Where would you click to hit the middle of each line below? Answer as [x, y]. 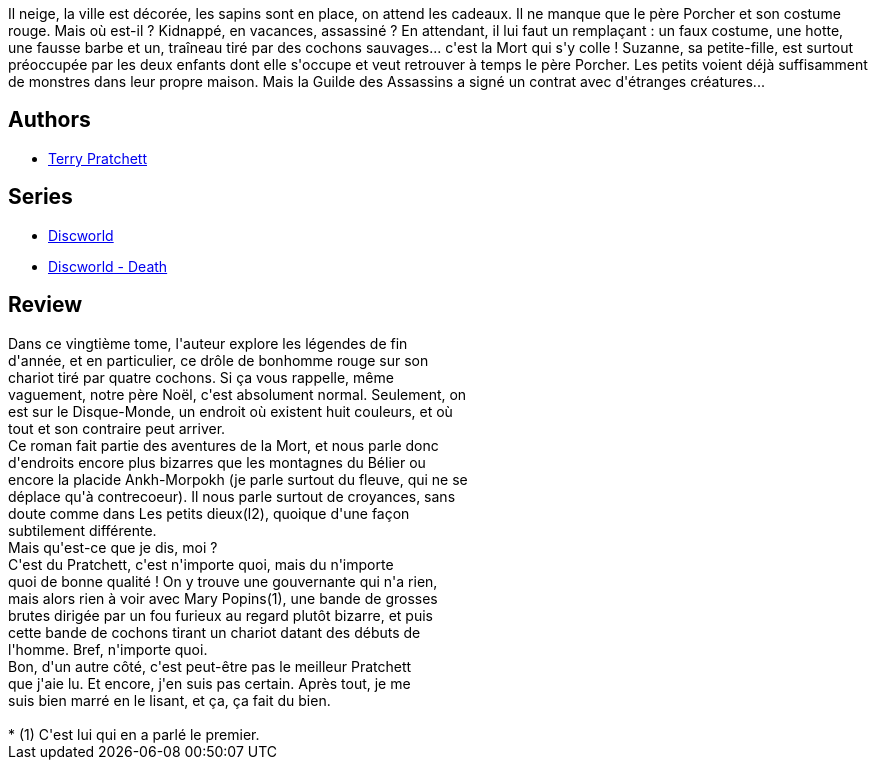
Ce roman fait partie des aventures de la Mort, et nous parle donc [223, 445]
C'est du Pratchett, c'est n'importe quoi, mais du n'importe [201, 564]
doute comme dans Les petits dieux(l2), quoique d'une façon [209, 513]
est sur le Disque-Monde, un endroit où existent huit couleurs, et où [230, 411]
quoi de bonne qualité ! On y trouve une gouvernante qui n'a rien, [223, 581]
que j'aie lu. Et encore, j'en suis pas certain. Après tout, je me [209, 683]
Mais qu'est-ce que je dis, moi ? [113, 547]
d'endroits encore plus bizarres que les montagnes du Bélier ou [217, 462]
